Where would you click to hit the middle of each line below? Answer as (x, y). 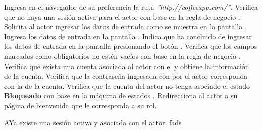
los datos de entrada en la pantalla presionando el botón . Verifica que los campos (131, 46)
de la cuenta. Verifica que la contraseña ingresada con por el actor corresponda (126, 76)
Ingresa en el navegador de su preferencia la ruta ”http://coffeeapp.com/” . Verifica (131, 7)
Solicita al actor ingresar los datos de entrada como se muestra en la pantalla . (125, 26)
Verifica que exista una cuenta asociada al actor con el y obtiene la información (127, 66)
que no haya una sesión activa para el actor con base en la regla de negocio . (122, 16)
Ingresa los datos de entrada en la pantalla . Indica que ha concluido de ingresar (128, 36)
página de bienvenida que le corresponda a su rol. (81, 105)
